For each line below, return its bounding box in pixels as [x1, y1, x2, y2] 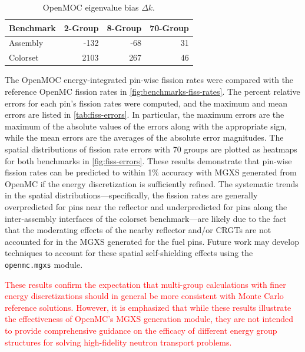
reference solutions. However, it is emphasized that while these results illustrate [5, 301, 291, 313]
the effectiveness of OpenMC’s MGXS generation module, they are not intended [5, 313, 294, 325]
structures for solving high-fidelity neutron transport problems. [5, 336, 232, 348]
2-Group [64, 21, 99, 34]
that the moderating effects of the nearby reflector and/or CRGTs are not [5, 224, 271, 236]
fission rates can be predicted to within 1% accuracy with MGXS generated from [5, 166, 297, 178]
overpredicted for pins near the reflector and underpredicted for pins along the [5, 200, 287, 212]
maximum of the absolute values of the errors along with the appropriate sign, [5, 119, 287, 132]
